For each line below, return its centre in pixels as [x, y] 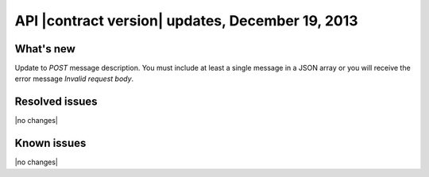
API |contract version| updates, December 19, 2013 [186, 21]
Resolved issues [56, 102]
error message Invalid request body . [74, 79]
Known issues [50, 143]
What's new [45, 49]
